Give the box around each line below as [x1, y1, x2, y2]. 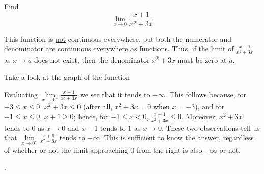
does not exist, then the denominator [34, 54, 150, 65]
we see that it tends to [80, 89, 150, 99]
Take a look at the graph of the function [4, 71, 130, 82]
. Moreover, [181, 111, 217, 122]
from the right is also [136, 144, 202, 155]
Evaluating [4, 89, 38, 99]
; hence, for [73, 111, 109, 122]
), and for [195, 101, 225, 111]
